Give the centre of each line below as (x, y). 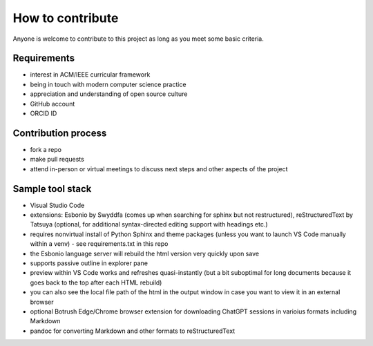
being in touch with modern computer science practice (108, 84)
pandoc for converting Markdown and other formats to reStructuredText (133, 331)
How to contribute (66, 18)
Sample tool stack (52, 189)
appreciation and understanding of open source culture (109, 94)
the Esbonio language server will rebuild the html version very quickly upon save (144, 253)
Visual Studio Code (57, 205)
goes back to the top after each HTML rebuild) (96, 282)
